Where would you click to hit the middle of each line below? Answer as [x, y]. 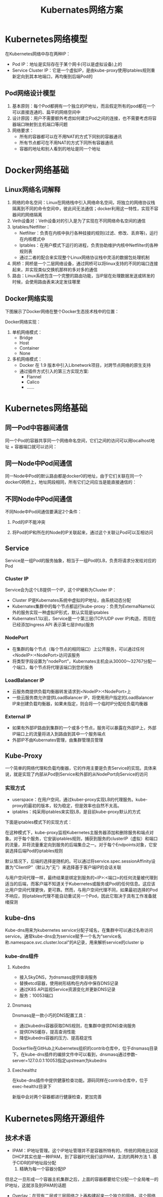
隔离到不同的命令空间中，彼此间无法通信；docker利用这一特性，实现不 [83, 209]
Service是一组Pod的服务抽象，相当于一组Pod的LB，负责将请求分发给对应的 [81, 560]
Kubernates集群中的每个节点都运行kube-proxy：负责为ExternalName [81, 607]
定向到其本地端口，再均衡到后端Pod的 [54, 76]
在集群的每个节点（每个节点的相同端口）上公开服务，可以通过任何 [78, 649]
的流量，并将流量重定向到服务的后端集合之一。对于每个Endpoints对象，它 [79, 845]
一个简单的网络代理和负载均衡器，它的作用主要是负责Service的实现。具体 [79, 768]
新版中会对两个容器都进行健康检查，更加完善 [57, 1097]
